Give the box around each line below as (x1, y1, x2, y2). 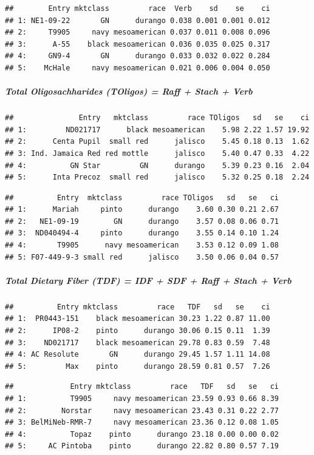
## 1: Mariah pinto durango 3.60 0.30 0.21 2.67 (5, 205, 279, 214)
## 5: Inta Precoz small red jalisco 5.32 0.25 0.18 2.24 (5, 173, 310, 182)
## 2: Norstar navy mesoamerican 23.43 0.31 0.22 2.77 (5, 406, 279, 415)
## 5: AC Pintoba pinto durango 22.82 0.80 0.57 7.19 (5, 442, 279, 451)
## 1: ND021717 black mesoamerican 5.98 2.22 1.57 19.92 (5, 125, 310, 134)
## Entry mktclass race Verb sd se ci (5, 4, 270, 13)
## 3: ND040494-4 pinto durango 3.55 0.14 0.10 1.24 (5, 229, 279, 238)
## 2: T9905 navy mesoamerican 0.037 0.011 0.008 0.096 (5, 28, 270, 37)
